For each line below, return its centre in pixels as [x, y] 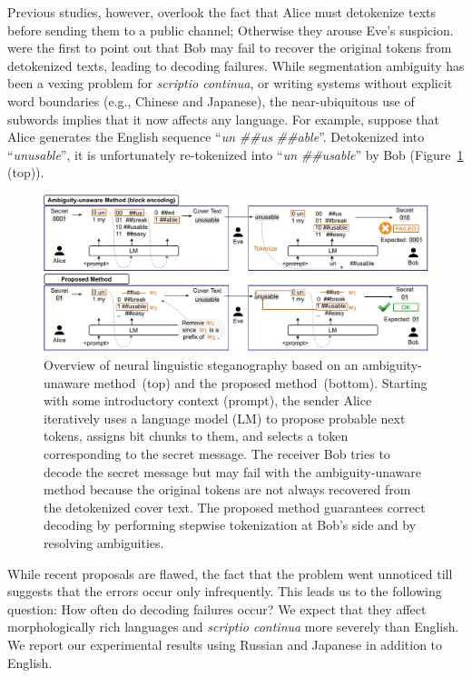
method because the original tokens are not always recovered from [227, 489]
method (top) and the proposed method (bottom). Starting [261, 382]
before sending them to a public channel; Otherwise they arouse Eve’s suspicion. [231, 30]
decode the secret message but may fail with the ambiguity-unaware [232, 471]
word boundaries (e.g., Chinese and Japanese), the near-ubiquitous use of [211, 100]
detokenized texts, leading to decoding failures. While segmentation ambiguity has [236, 65]
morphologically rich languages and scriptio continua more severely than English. [233, 627]
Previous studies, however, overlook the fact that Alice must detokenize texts [221, 12]
